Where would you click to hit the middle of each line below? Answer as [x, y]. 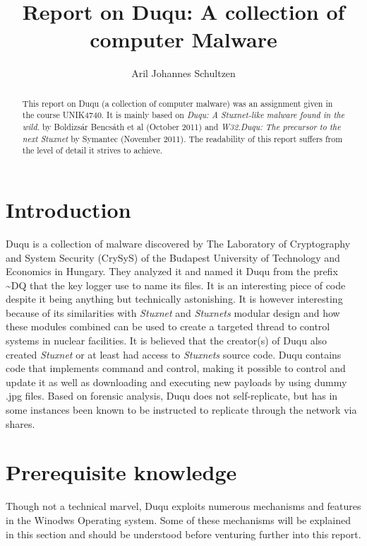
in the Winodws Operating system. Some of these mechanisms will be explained [178, 519]
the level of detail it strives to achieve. [92, 150]
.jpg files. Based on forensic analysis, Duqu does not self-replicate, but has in [172, 396]
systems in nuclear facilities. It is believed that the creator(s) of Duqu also [167, 341]
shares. [20, 423]
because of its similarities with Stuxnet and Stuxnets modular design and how [173, 312]
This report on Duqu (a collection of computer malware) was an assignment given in [178, 103]
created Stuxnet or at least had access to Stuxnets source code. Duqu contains [174, 354]
